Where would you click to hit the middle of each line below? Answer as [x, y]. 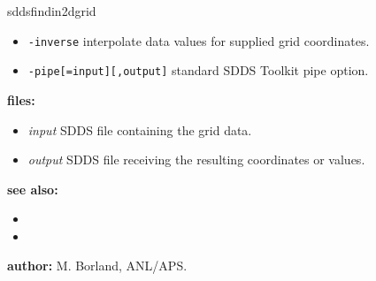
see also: [33, 189]
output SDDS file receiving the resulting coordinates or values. [196, 159]
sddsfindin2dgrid [52, 11]
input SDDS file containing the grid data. [140, 129]
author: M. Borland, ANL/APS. [97, 266]
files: [21, 99]
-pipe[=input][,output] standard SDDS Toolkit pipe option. [198, 70]
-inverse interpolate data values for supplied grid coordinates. [199, 40]
